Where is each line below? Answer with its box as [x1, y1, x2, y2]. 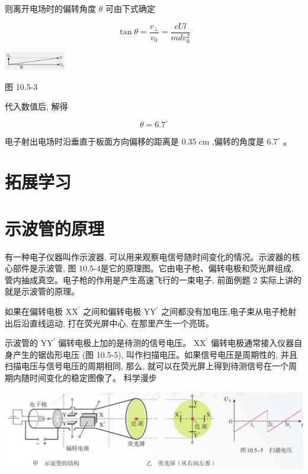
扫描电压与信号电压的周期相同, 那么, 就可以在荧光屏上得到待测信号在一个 [5, 360, 289, 372]
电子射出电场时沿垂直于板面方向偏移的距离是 [5, 134, 179, 147]
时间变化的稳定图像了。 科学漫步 [29, 371, 157, 383]
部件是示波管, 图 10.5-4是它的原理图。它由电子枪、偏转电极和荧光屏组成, [12, 262, 294, 274]
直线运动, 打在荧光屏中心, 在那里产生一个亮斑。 [29, 316, 214, 329]
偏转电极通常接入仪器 [211, 337, 294, 349]
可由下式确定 [105, 2, 155, 14]
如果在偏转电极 [5, 305, 63, 318]
